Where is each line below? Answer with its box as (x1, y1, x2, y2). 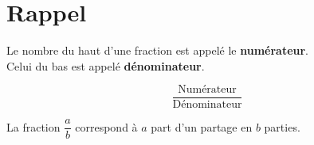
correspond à (75, 118, 138, 135)
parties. (264, 118, 300, 135)
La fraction (6, 118, 61, 135)
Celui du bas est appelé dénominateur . (6, 57, 205, 74)
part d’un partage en (151, 118, 253, 135)
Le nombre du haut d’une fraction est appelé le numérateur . (6, 42, 309, 59)
